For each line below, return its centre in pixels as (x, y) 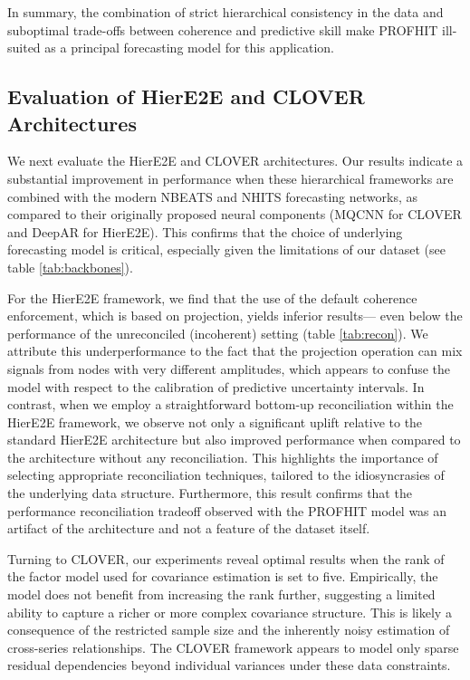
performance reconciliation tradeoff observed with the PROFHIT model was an (227, 510)
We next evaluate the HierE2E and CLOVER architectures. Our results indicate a (235, 161)
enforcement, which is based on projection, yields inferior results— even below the (235, 316)
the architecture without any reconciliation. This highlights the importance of (223, 457)
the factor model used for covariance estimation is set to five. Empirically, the (223, 576)
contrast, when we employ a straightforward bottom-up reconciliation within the (230, 404)
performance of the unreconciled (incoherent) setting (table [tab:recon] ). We (218, 333)
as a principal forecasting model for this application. (189, 48)
